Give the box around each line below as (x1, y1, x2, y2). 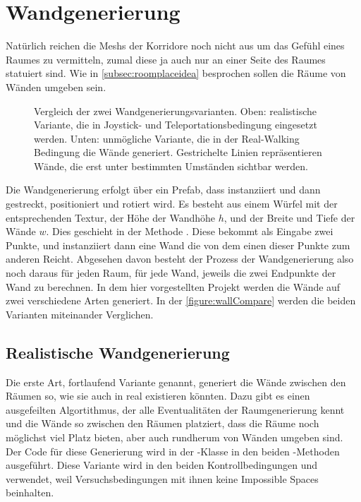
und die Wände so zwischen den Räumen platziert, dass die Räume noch (6, 416, 319, 431)
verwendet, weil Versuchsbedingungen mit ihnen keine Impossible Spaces (6, 471, 319, 486)
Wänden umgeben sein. (6, 79, 106, 94)
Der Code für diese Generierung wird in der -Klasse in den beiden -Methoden (6, 443, 340, 458)
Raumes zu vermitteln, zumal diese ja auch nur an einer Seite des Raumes (6, 52, 326, 66)
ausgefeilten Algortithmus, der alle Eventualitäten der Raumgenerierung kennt (6, 402, 345, 417)
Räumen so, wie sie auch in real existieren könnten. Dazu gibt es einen (6, 388, 310, 403)
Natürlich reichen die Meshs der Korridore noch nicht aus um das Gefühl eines (6, 38, 345, 53)
